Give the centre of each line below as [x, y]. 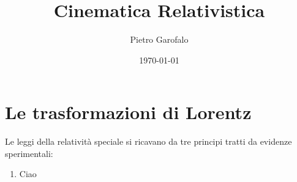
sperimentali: [29, 153]
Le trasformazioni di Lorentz [128, 112]
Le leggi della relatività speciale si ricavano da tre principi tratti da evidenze [148, 141]
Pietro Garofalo [159, 39]
